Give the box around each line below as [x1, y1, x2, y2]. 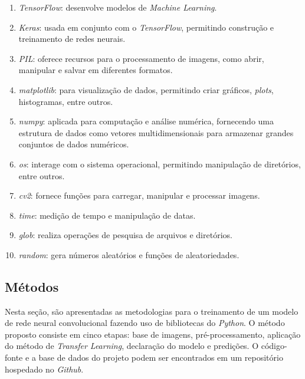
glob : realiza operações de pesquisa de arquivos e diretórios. [18, 229, 232, 241]
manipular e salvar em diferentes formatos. [18, 64, 173, 76]
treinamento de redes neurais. [18, 32, 126, 45]
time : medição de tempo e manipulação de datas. [18, 209, 196, 221]
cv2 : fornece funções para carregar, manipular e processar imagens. [18, 189, 260, 202]
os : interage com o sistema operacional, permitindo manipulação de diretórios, [18, 157, 301, 170]
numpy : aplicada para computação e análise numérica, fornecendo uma [18, 115, 274, 127]
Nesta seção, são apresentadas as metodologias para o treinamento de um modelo [5, 305, 299, 317]
